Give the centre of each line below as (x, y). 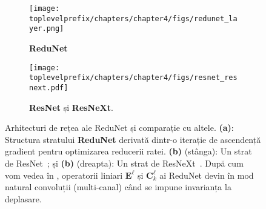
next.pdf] (49, 88)
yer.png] (47, 29)
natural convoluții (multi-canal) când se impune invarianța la (118, 187)
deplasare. (23, 198)
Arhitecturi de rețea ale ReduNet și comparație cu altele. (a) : (119, 128)
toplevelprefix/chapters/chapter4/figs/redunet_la (133, 18)
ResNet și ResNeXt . (71, 107)
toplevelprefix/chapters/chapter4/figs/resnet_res (133, 78)
